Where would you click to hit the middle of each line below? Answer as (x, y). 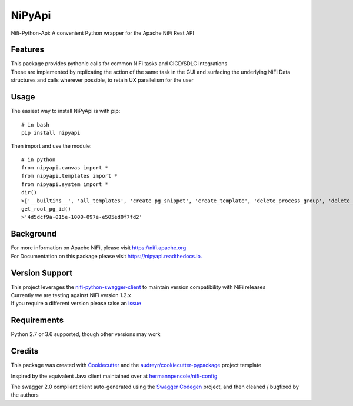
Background (34, 234)
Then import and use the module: (51, 146)
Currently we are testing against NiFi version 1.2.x (71, 295)
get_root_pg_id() (46, 209)
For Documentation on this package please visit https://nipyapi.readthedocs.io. (106, 256)
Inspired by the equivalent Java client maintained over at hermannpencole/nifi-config (114, 376)
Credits (25, 351)
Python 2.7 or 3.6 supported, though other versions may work (86, 334)
